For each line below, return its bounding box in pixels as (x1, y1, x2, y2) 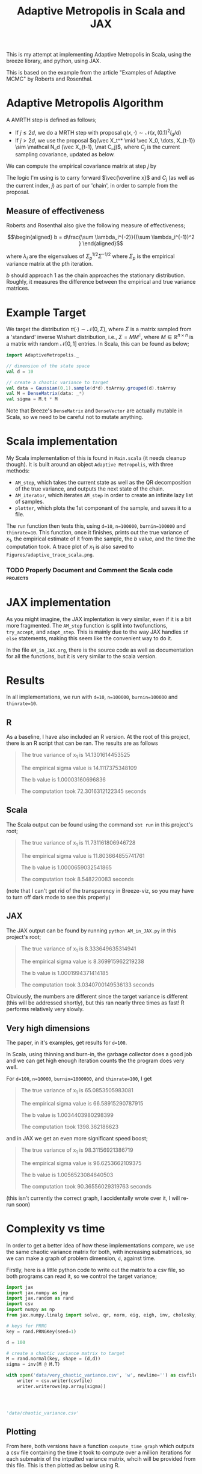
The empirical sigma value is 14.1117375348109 (20, 765, 137, 772)
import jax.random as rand (6, 1295, 74, 1301)
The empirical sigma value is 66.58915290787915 (20, 1099, 144, 1107)
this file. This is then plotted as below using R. (6, 1462, 120, 1469)
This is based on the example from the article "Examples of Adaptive (6, 69, 176, 76)
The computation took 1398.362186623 (20, 1123, 119, 1130)
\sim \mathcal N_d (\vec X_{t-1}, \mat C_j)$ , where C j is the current (14, 143, 180, 151)
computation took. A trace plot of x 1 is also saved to (6, 543, 134, 551)
